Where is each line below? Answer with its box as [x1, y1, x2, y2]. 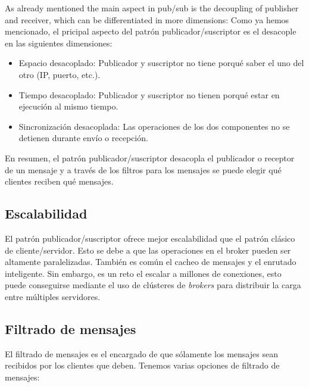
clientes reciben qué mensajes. [5, 175, 114, 188]
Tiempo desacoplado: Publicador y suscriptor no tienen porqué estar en [18, 88, 280, 101]
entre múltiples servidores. [5, 290, 101, 302]
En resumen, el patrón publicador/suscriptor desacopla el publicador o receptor [5, 151, 295, 164]
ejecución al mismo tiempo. [18, 100, 118, 113]
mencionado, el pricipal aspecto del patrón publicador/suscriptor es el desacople [5, 25, 296, 38]
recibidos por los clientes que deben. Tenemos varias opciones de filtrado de [5, 359, 280, 372]
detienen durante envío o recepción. [18, 132, 148, 144]
